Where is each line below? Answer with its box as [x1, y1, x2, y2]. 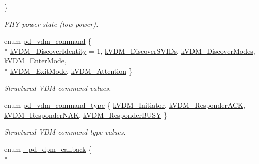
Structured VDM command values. [4, 82, 111, 93]
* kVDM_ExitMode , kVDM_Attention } [4, 65, 133, 76]
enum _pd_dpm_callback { [4, 143, 92, 154]
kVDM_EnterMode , [4, 55, 67, 66]
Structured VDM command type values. [4, 126, 126, 137]
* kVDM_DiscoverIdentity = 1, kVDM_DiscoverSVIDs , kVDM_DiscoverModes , [4, 45, 255, 56]
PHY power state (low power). [4, 18, 99, 29]
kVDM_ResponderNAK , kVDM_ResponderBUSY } [4, 109, 168, 120]
